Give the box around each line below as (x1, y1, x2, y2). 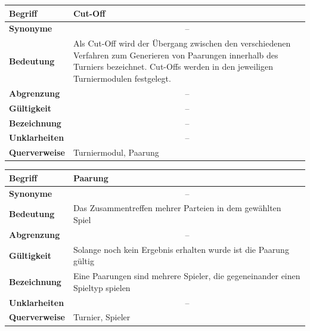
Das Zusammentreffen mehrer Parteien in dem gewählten (73, 202, 281, 214)
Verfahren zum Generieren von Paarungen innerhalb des (73, 48, 278, 61)
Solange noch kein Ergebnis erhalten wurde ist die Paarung (73, 243, 289, 255)
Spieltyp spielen (73, 281, 131, 293)
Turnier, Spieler (73, 311, 131, 323)
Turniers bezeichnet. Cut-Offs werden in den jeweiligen (73, 60, 273, 73)
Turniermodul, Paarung (73, 146, 159, 159)
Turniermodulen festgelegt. (73, 72, 171, 84)
